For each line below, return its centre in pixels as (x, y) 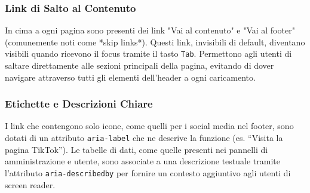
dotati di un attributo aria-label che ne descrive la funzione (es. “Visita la (144, 138)
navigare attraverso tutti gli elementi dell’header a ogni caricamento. (130, 77)
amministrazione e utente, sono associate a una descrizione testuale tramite (142, 161)
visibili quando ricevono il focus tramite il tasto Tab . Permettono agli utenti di (148, 53)
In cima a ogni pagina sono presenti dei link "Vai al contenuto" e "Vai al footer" (150, 30)
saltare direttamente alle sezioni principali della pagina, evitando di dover (139, 65)
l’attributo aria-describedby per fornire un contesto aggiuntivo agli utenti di (148, 172)
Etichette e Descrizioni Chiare (79, 104)
